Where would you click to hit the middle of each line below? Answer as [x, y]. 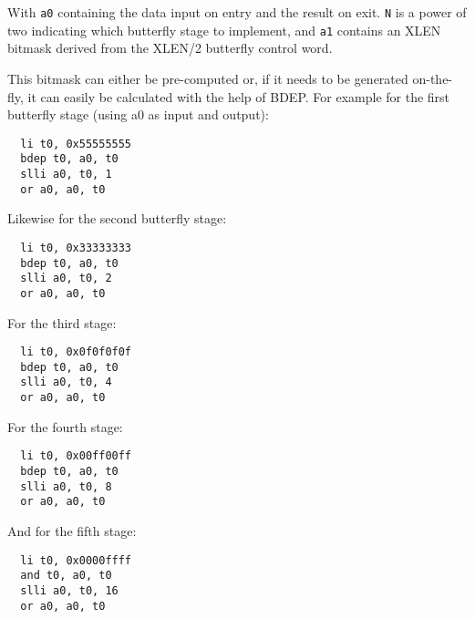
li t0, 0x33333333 [76, 248]
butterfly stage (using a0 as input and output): [138, 114]
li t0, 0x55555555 [76, 144]
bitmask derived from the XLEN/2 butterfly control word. [170, 48]
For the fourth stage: [65, 426]
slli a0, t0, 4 [66, 382]
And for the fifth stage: [72, 530]
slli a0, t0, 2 [66, 279]
